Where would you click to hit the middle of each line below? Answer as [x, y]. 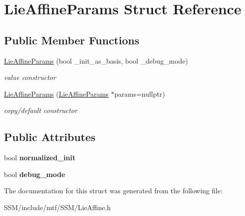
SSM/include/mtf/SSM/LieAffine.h [58, 207]
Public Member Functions [72, 40]
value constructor [30, 77]
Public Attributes [50, 137]
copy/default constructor [41, 110]
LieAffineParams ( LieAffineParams [56, 93]
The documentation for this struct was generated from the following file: [113, 191]
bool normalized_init [40, 158]
